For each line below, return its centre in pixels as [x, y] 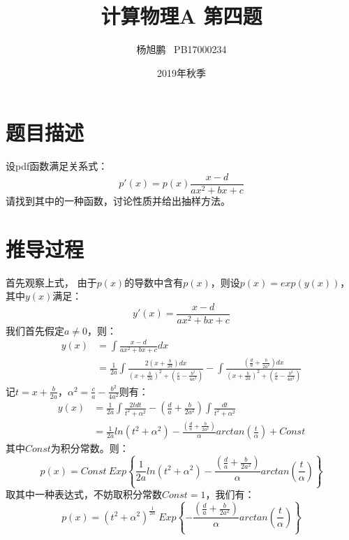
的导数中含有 [154, 282]
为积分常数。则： [90, 448]
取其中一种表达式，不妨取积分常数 [84, 494]
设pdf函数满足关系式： [57, 166]
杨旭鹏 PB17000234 [181, 49]
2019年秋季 [181, 72]
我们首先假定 [35, 330]
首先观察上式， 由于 [51, 282]
